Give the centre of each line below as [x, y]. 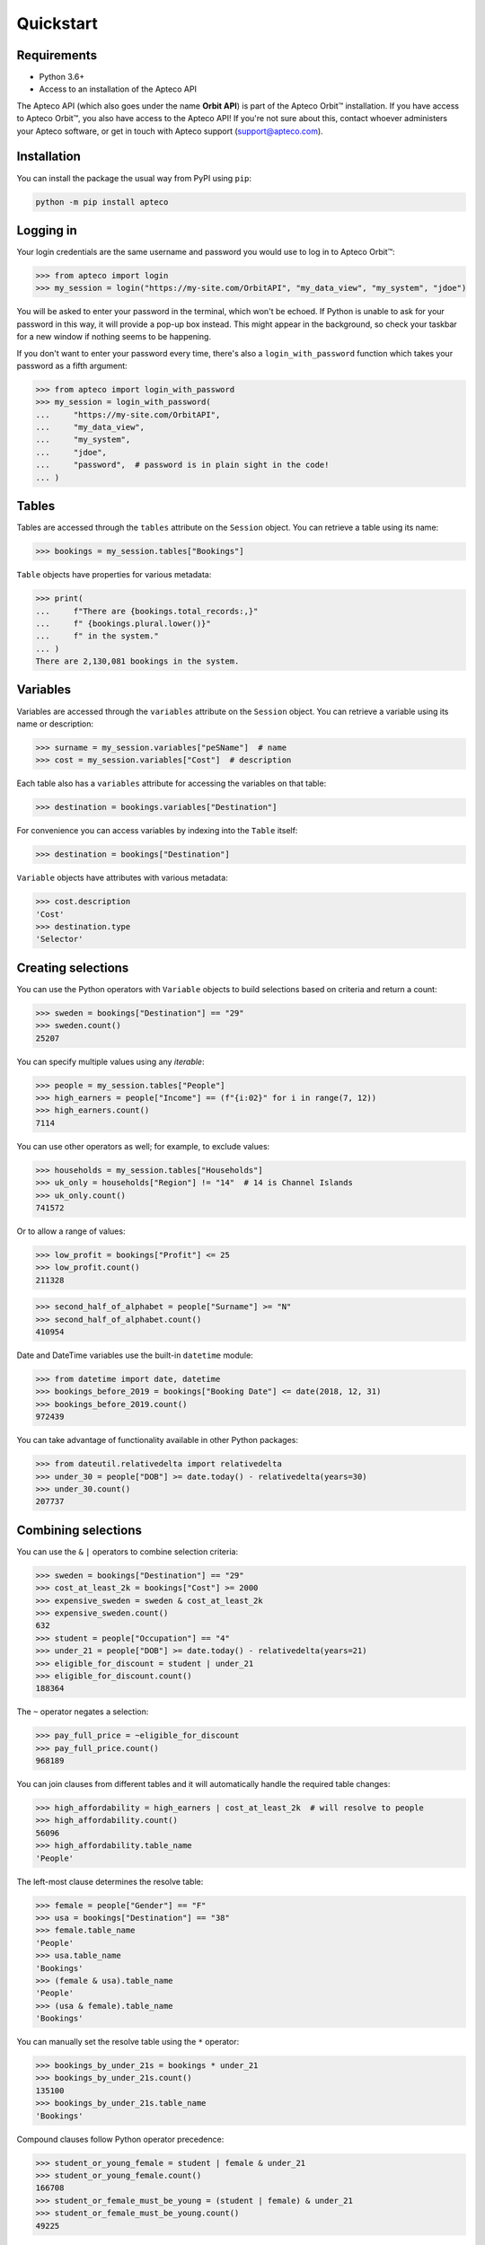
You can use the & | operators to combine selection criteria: [127, 1551]
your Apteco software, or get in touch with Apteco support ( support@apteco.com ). [170, 131]
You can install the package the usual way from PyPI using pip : [134, 178]
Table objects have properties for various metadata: [114, 575]
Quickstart [57, 23]
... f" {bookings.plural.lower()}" [123, 623]
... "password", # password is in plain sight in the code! [182, 465]
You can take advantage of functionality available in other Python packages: [158, 1440]
